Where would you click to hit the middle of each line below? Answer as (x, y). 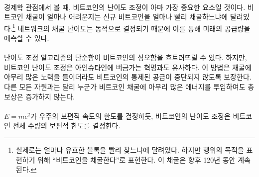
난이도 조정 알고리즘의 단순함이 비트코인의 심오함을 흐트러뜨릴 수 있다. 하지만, (126, 57)
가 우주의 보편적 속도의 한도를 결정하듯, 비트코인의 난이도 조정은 (130, 116)
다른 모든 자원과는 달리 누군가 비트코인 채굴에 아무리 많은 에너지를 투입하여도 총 (129, 87)
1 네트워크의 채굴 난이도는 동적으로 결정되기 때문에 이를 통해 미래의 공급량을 (131, 27)
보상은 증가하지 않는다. (40, 96)
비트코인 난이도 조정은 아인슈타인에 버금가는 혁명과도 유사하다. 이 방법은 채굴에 (128, 67)
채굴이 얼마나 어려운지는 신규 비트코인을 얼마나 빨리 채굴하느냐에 (127, 17)
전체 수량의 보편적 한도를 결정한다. (66, 126)
